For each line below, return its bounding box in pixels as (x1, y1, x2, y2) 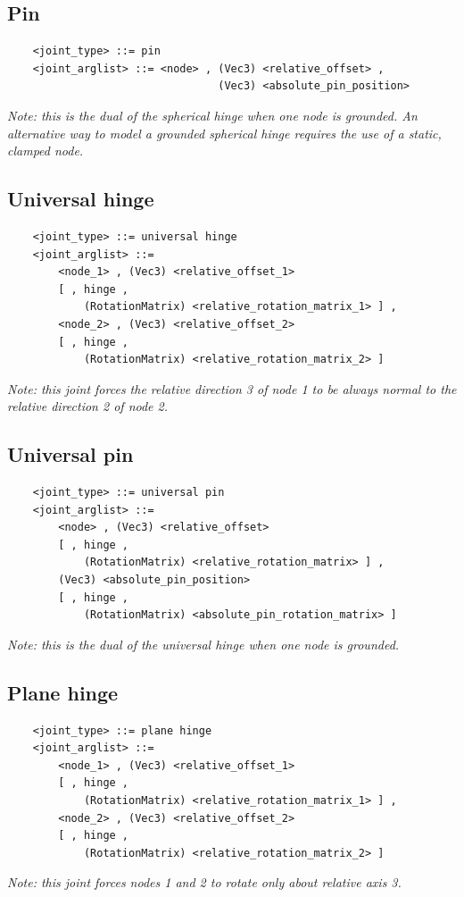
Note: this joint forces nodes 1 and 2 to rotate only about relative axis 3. (7, 873, 402, 892)
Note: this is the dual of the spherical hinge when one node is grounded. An (7, 105, 418, 124)
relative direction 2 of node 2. (7, 397, 168, 415)
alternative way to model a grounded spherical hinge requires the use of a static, (7, 123, 442, 142)
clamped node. (7, 141, 84, 160)
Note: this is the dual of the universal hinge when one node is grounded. (7, 634, 400, 653)
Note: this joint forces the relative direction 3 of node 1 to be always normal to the (7, 379, 457, 398)
